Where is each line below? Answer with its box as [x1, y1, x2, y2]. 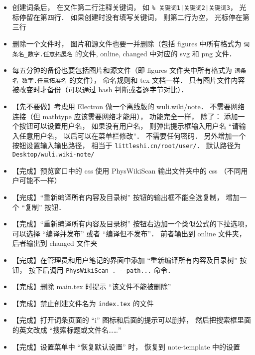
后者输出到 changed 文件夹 [12, 238, 98, 248]
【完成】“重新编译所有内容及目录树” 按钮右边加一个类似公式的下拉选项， [12, 218, 252, 229]
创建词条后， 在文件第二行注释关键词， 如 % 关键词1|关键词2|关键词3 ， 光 [12, 2, 247, 12]
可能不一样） [19, 175, 61, 185]
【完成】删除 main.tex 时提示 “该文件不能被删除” [12, 281, 171, 292]
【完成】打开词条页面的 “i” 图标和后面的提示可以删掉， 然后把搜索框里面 [12, 315, 251, 325]
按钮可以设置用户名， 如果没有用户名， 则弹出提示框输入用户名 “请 [19, 121, 239, 131]
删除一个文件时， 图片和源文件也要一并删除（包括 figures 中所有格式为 [12, 38, 242, 48]
